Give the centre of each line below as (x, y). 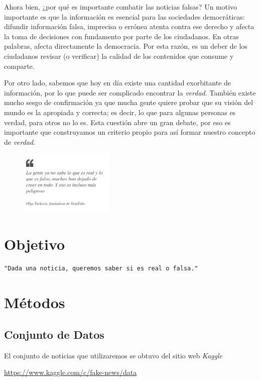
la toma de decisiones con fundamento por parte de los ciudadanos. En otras (121, 36)
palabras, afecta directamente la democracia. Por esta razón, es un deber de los (126, 46)
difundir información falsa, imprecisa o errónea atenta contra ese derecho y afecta (129, 26)
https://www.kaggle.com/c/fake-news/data (71, 372)
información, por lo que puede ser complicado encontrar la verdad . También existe (130, 92)
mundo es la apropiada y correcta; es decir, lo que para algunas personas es (120, 112)
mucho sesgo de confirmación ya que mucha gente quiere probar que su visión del (129, 102)
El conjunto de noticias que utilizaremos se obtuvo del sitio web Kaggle (113, 355)
